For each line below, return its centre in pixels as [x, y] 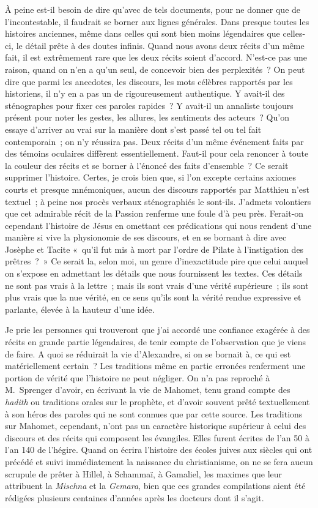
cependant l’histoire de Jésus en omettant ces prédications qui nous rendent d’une [158, 225]
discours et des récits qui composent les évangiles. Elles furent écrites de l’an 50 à [157, 437]
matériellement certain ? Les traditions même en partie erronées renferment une [155, 366]
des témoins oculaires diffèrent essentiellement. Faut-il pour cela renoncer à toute [157, 153]
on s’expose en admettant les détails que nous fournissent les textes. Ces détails [154, 273]
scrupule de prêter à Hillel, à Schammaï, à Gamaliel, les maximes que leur [144, 473]
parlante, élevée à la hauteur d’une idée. [80, 309]
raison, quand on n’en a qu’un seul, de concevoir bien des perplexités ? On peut [155, 69]
